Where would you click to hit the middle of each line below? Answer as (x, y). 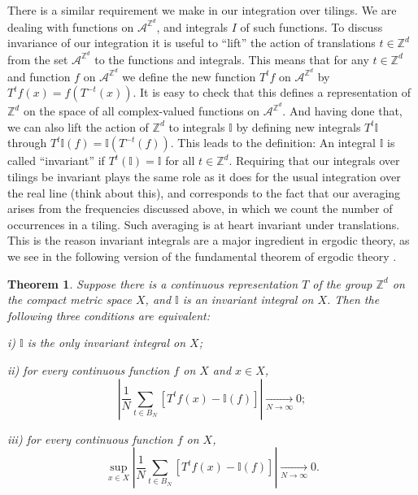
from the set (38, 59)
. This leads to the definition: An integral (273, 143)
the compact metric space (70, 300)
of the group (342, 283)
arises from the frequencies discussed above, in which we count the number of (200, 208)
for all (180, 161)
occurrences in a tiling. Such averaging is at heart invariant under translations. (204, 224)
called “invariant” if (56, 161)
